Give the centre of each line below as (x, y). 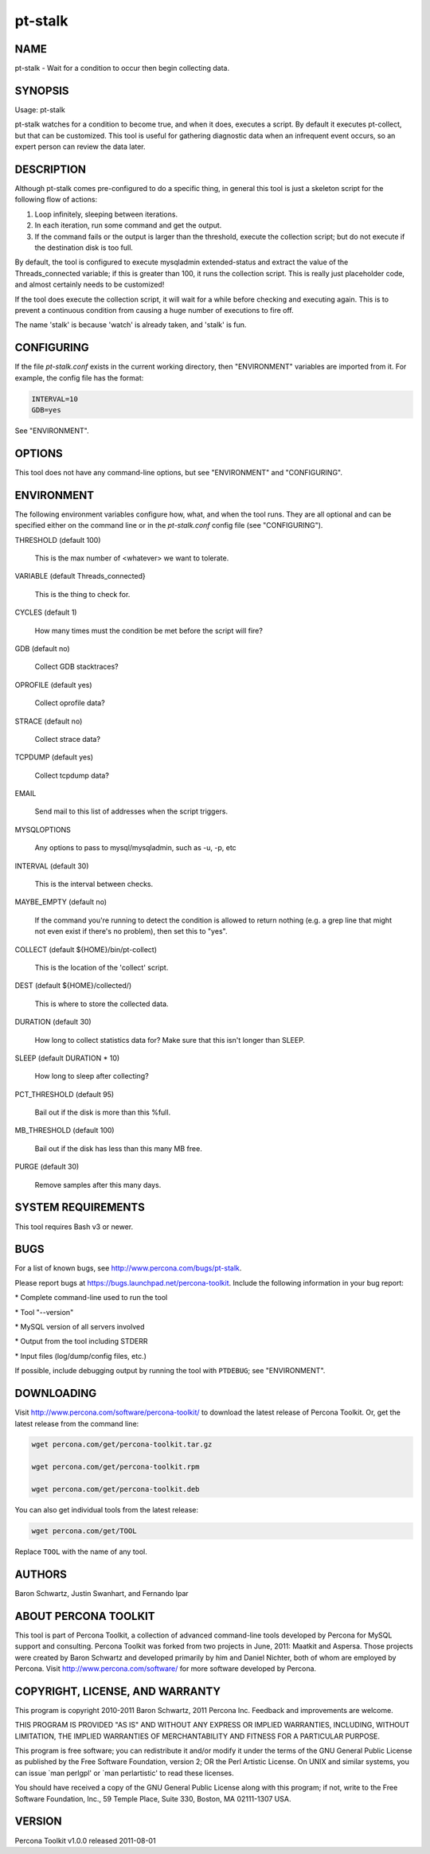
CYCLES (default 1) (46, 612)
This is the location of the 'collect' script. (102, 967)
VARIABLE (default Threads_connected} (80, 576)
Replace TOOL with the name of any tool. (81, 1552)
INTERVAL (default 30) (52, 866)
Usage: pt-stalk (40, 109)
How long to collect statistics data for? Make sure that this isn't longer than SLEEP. (170, 1040)
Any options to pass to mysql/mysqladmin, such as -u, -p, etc (135, 848)
